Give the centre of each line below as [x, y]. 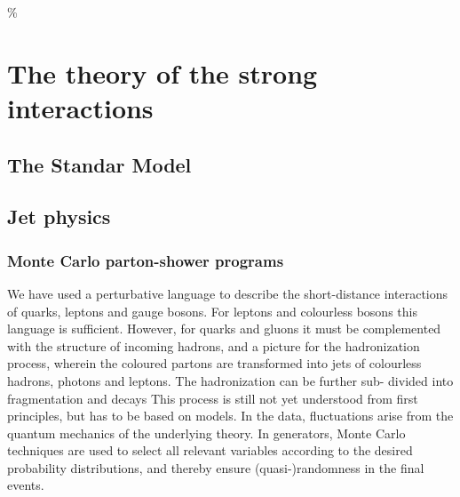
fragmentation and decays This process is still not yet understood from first [213, 398]
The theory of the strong [163, 72]
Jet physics [59, 216]
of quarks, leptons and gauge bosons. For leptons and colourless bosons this [212, 311]
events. [26, 485]
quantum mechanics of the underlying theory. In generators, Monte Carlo [206, 433]
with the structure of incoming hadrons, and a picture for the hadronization [214, 345]
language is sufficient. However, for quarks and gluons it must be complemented [224, 329]
